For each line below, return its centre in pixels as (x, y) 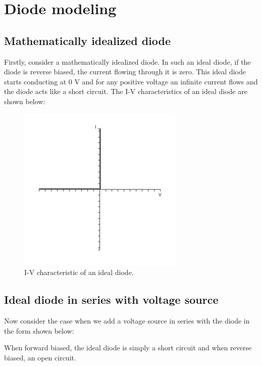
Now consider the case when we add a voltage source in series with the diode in (127, 320)
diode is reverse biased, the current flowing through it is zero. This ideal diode (125, 72)
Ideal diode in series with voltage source (111, 300)
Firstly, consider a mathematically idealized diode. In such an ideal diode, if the (127, 61)
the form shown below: (39, 330)
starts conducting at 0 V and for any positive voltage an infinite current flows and (131, 81)
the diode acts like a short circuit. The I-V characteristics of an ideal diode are (126, 91)
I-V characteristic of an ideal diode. (79, 272)
